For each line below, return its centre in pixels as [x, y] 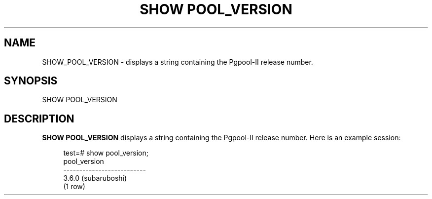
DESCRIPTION [39, 119]
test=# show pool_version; [106, 153]
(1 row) [74, 187]
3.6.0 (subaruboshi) [95, 178]
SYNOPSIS [31, 81]
